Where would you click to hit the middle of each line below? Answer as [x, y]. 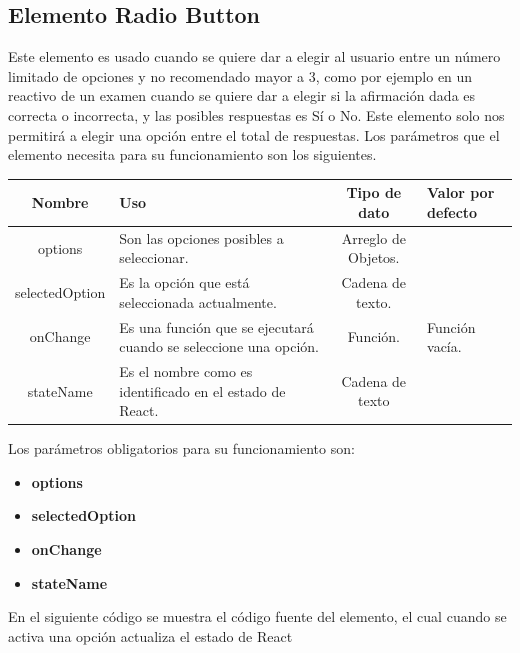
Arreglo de [373, 237]
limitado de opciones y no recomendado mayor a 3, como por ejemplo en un [240, 75]
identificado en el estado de [202, 390]
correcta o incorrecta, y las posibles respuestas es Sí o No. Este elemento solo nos [256, 114]
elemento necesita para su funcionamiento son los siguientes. [192, 154]
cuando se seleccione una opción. [219, 346]
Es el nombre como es [186, 371]
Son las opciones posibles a [201, 237]
